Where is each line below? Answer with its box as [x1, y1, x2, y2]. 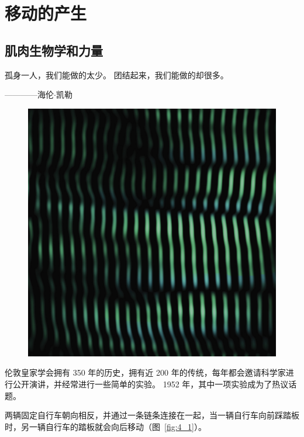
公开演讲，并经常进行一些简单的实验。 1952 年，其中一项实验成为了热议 [12, 377, 289, 390]
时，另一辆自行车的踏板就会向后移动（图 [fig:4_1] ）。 [5, 420, 206, 432]
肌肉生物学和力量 [5, 41, 103, 59]
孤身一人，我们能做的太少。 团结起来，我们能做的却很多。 [5, 68, 229, 81]
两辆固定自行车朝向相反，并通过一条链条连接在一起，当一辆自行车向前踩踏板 [5, 409, 299, 421]
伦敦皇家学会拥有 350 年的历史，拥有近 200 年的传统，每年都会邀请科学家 [5, 366, 286, 379]
